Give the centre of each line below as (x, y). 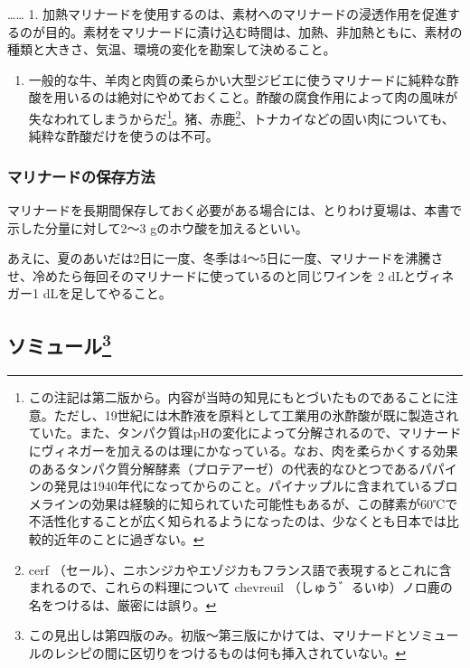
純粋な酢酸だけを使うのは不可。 (123, 136)
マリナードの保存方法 (81, 176)
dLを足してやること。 (107, 293)
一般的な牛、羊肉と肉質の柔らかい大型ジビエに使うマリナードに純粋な (237, 79)
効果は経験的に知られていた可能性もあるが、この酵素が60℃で (275, 503)
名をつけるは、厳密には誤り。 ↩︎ (122, 604)
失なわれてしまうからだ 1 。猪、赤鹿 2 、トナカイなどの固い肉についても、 (241, 117)
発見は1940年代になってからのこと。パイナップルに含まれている (243, 486)
